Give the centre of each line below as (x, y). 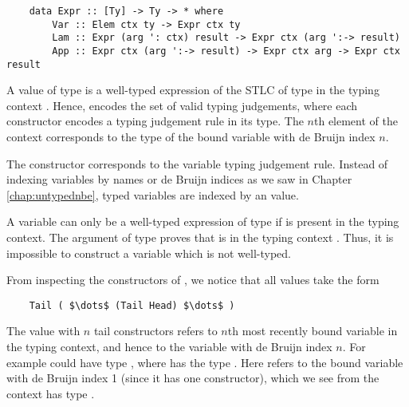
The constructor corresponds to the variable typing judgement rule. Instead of (197, 163)
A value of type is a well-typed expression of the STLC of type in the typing (193, 90)
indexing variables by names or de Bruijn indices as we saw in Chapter (179, 179)
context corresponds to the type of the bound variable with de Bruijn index (191, 137)
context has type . (51, 393)
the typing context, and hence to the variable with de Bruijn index (169, 347)
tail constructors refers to (155, 331)
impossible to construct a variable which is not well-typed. (149, 253)
